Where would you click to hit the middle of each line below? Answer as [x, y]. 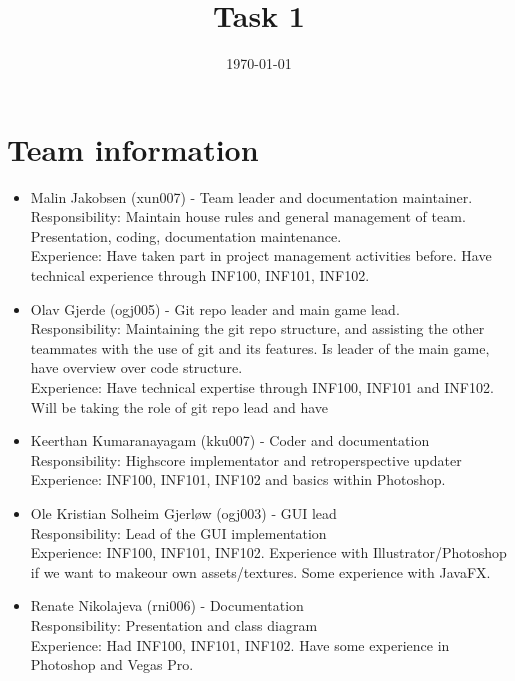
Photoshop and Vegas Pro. [112, 664]
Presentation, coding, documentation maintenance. [186, 235]
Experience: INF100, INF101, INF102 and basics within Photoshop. [238, 479]
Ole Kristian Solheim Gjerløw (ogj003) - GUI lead [183, 512]
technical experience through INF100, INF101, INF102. [200, 275]
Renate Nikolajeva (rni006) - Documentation [167, 605]
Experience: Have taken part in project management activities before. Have [261, 255]
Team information [133, 148]
